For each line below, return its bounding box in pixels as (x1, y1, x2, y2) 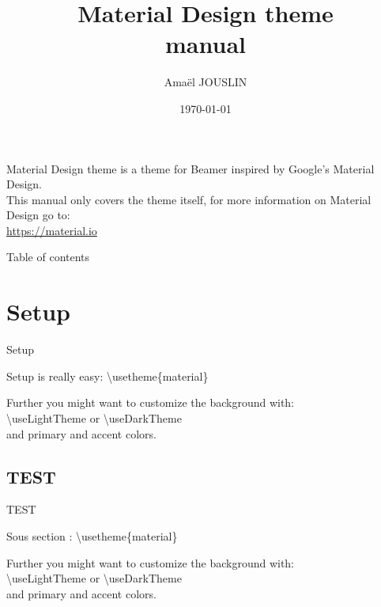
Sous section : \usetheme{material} (6, 527, 178, 544)
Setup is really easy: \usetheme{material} (6, 367, 209, 384)
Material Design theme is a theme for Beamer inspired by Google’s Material (6, 160, 375, 176)
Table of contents (6, 248, 90, 265)
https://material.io (6, 222, 97, 238)
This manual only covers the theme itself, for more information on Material (6, 191, 372, 207)
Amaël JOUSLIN (164, 74, 247, 90)
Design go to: (6, 207, 70, 223)
